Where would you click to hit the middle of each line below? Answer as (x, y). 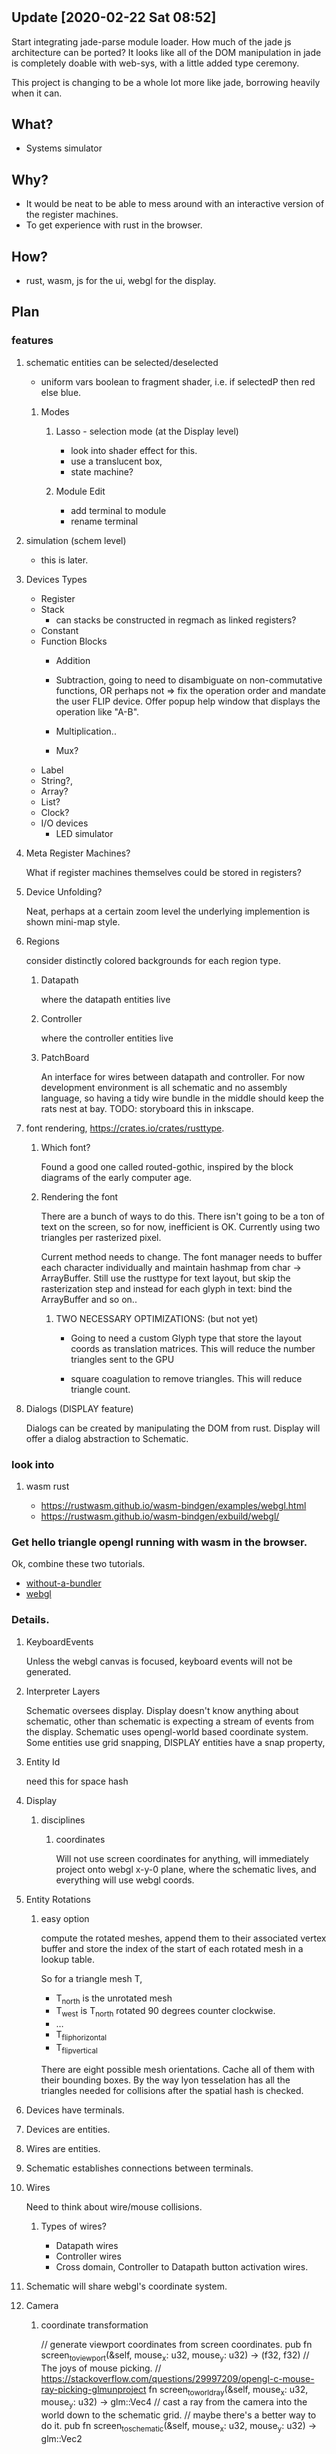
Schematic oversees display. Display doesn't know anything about (162, 1710)
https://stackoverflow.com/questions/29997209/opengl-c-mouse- (177, 2378)
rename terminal (104, 521)
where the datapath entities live (105, 999)
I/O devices (64, 823)
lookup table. (67, 1959)
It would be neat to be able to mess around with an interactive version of (175, 204)
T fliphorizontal (81, 2036)
